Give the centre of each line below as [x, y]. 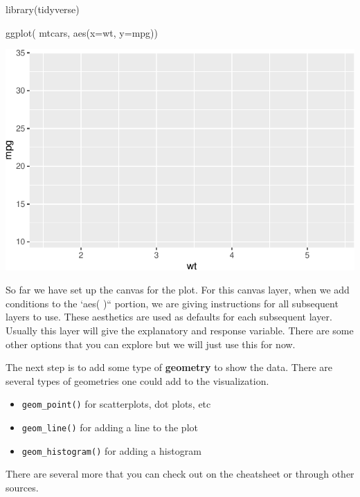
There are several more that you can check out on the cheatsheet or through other [180, 474]
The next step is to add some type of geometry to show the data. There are [169, 367]
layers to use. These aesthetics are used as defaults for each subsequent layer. [169, 317]
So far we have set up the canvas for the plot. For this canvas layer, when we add [178, 290]
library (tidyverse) [43, 9]
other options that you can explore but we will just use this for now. [151, 344]
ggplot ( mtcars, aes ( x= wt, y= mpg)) [82, 32]
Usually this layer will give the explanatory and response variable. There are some [180, 330]
